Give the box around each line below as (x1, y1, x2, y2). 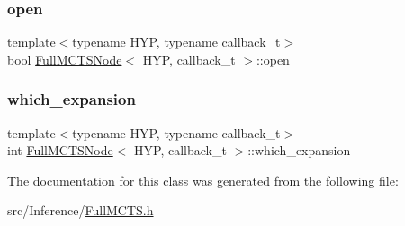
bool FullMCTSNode (7, 49, 122, 68)
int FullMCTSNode (7, 141, 113, 160)
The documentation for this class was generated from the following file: (7, 170, 399, 189)
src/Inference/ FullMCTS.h (7, 201, 154, 220)
